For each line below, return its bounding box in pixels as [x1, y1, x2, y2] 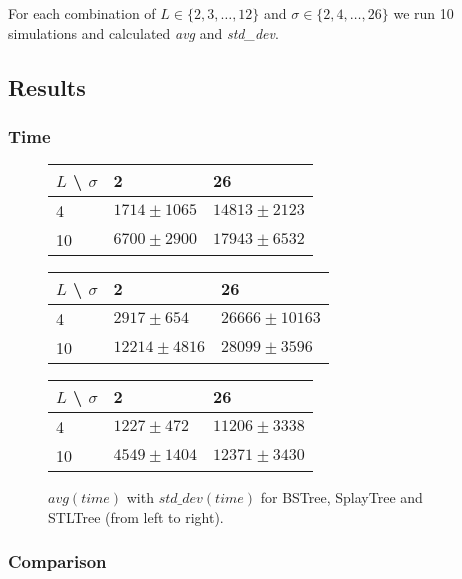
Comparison [8, 549, 107, 574]
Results [8, 71, 86, 102]
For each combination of [8, 3, 156, 23]
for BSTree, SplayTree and [260, 487, 423, 508]
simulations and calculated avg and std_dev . [8, 22, 279, 43]
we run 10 [393, 3, 454, 23]
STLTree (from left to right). [48, 506, 224, 527]
